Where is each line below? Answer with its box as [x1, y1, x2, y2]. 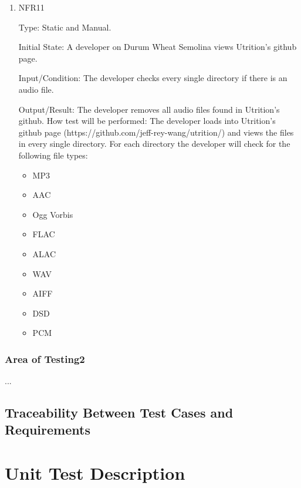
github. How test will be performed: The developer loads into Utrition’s [18, 115, 276, 127]
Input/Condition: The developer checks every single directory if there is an [18, 72, 288, 84]
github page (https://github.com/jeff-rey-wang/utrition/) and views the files [18, 126, 294, 138]
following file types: [18, 149, 88, 161]
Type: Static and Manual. [18, 21, 111, 33]
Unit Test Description [5, 461, 185, 485]
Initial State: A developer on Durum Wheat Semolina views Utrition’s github [18, 41, 297, 53]
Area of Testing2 [5, 351, 85, 366]
